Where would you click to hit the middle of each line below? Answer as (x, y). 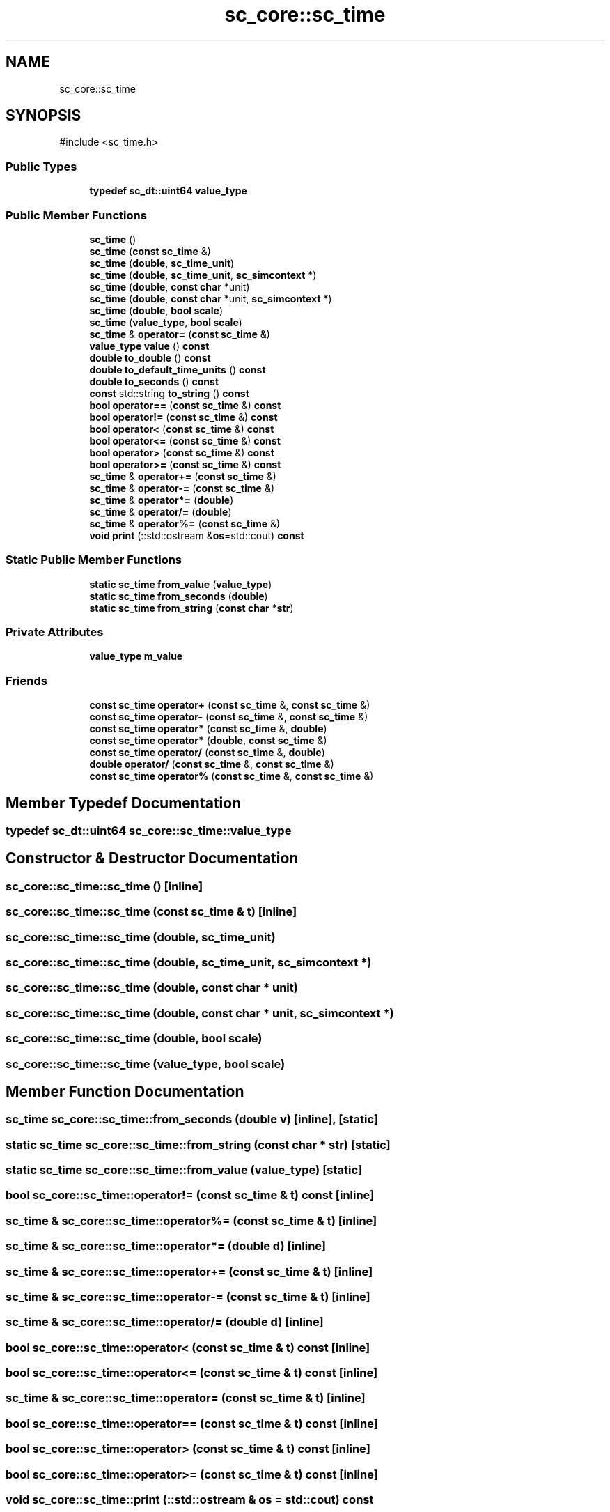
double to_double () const (150, 357)
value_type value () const (149, 346)
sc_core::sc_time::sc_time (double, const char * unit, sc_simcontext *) (200, 1013)
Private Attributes (55, 632)
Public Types (41, 166)
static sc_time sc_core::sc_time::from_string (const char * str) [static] (198, 1144)
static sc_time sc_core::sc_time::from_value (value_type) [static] (184, 1170)
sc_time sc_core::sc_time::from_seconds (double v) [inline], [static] (192, 1119)
